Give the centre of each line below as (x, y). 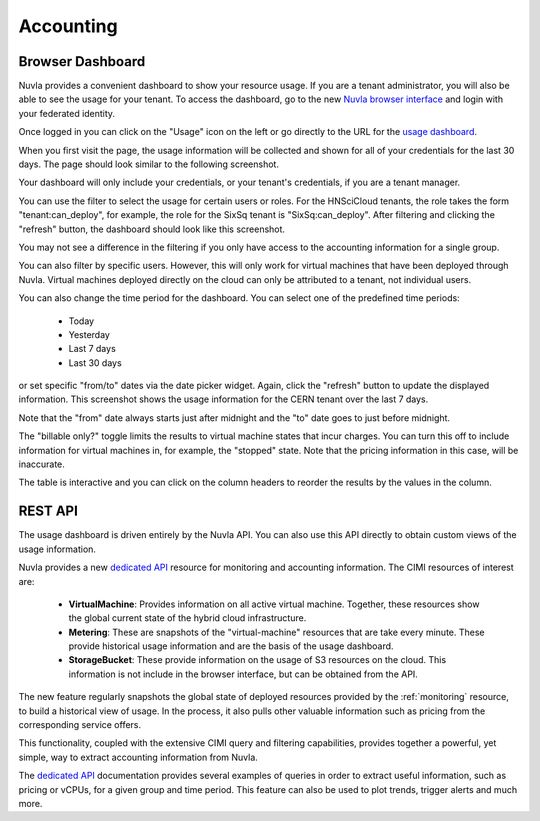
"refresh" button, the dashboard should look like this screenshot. (151, 229)
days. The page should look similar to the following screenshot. (149, 164)
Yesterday (89, 334)
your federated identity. (66, 113)
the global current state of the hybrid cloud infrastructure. (187, 618)
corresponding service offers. (80, 725)
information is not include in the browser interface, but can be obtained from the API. (243, 674)
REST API (48, 511)
